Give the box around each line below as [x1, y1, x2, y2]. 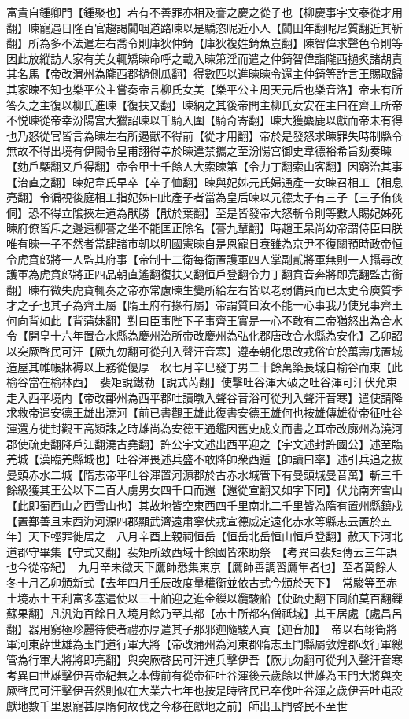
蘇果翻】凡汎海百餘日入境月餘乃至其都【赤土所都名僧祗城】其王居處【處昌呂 [6, 605, 403, 621]
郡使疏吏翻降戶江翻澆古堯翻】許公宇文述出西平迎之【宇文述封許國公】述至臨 [6, 435, 403, 452]
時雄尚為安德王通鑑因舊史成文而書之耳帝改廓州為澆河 [127, 420, 403, 437]
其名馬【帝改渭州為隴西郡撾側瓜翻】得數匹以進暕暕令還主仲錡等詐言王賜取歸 [6, 65, 403, 82]
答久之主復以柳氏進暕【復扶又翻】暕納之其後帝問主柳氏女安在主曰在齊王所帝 [6, 96, 403, 112]
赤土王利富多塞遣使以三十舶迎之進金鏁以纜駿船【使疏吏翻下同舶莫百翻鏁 [28, 589, 403, 606]
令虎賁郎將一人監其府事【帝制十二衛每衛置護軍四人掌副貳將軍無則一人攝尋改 [6, 250, 403, 267]
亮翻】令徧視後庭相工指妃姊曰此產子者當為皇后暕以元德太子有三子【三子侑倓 [6, 189, 403, 205]
